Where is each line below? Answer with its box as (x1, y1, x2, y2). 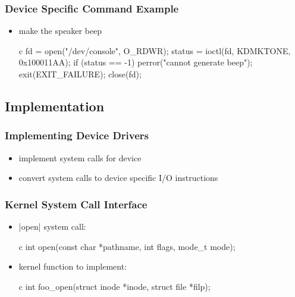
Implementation (5, 96, 105, 115)
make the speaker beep (18, 24, 102, 37)
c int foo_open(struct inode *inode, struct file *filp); (18, 280, 211, 292)
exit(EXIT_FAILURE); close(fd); (18, 68, 142, 80)
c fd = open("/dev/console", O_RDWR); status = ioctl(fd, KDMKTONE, (18, 44, 291, 57)
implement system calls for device (18, 151, 142, 164)
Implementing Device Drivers (5, 128, 149, 143)
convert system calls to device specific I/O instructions (18, 171, 218, 184)
